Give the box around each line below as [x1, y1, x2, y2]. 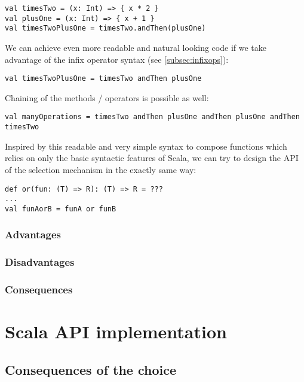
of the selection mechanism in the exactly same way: [5, 163, 196, 175]
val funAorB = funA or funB [5, 204, 116, 213]
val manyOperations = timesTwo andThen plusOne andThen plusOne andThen [5, 113, 300, 122]
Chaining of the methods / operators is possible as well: [5, 91, 209, 104]
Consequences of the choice [5, 360, 177, 378]
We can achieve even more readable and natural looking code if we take [5, 41, 266, 53]
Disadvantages [5, 254, 75, 269]
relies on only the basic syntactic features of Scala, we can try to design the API [5, 151, 299, 164]
